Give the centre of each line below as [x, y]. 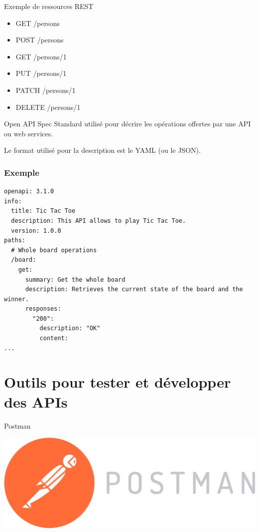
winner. [17, 299]
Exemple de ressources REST [49, 6]
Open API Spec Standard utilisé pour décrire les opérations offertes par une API [128, 124]
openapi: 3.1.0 [29, 192]
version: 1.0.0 [36, 231]
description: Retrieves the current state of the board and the [134, 289]
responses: [43, 309]
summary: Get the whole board [75, 279]
